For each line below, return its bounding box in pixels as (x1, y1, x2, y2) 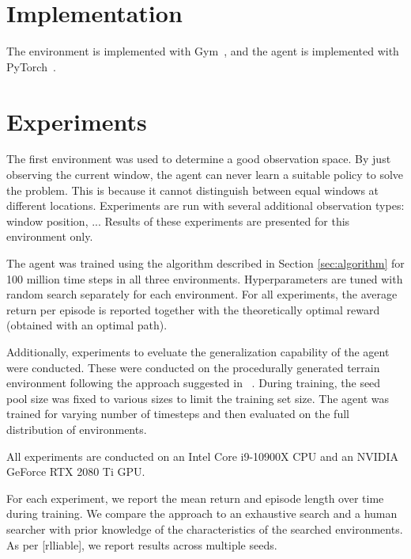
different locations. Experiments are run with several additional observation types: (6, 197, 405, 214)
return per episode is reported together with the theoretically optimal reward (6, 301, 380, 318)
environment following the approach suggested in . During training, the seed (6, 375, 381, 391)
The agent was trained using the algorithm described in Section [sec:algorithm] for (6, 255, 405, 271)
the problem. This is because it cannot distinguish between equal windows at (6, 181, 379, 198)
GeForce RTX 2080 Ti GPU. (6, 463, 145, 480)
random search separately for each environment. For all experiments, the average (6, 286, 398, 302)
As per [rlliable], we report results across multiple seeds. (6, 536, 277, 553)
